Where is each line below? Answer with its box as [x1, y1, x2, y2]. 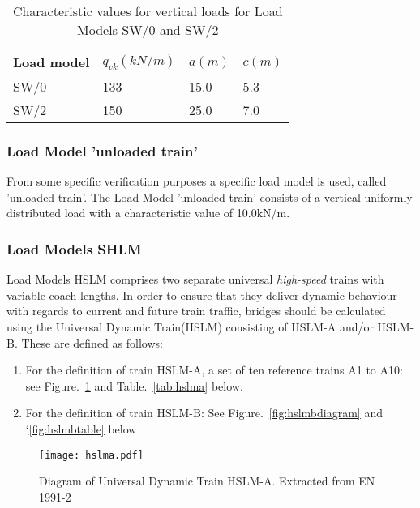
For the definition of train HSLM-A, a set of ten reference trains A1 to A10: [25, 361, 403, 378]
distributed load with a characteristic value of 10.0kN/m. [6, 204, 290, 221]
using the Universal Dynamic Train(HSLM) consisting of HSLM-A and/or [6, 318, 374, 335]
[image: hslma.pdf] [39, 449, 144, 461]
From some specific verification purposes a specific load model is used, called [6, 173, 387, 190]
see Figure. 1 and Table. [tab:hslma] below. [25, 377, 243, 394]
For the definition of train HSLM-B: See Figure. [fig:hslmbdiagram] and [25, 404, 383, 421]
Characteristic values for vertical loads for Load [12, 2, 283, 20]
